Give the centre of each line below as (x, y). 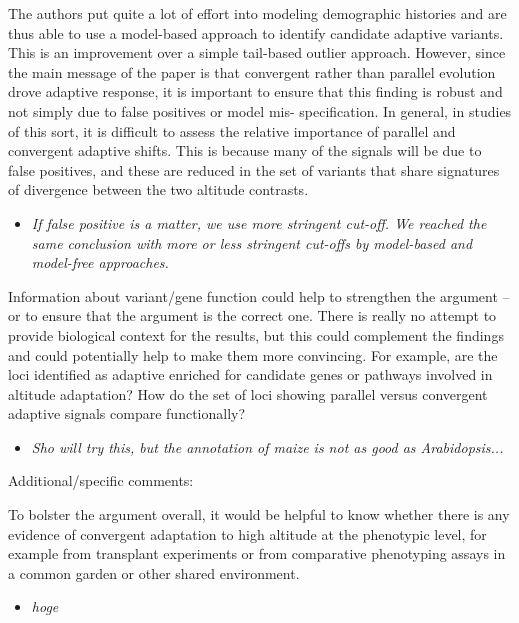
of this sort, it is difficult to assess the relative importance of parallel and (232, 130)
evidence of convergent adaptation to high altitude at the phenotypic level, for (247, 533)
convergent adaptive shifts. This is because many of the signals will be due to (245, 150)
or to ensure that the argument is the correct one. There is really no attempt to (252, 315)
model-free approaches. (100, 262)
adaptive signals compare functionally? (127, 413)
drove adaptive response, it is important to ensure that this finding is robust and (255, 91)
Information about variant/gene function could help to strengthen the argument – (259, 295)
